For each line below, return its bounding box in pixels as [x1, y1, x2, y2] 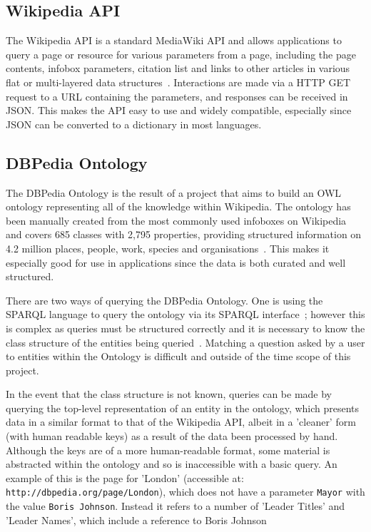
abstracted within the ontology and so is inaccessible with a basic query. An [6, 456, 337, 471]
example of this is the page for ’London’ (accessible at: [6, 470, 244, 485]
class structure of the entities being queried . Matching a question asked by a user [6, 334, 365, 349]
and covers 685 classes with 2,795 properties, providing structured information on [6, 227, 362, 242]
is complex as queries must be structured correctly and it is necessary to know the [6, 320, 365, 335]
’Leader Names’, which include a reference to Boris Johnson [6, 512, 267, 527]
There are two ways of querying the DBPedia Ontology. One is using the [6, 292, 323, 307]
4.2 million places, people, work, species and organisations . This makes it [6, 240, 330, 255]
